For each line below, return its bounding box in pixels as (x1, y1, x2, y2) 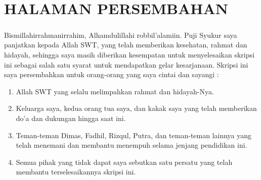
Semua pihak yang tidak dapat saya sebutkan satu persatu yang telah (16, 156, 233, 167)
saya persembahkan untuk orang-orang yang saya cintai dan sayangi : (4, 69, 219, 80)
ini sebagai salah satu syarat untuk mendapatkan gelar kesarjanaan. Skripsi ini (4, 59, 248, 70)
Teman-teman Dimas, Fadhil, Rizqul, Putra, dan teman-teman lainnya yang (16, 130, 252, 140)
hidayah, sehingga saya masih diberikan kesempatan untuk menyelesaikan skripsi (4, 49, 254, 59)
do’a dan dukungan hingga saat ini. (16, 112, 126, 123)
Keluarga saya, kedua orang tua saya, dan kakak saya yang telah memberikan (16, 103, 257, 113)
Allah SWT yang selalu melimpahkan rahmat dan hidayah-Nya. (16, 86, 214, 96)
